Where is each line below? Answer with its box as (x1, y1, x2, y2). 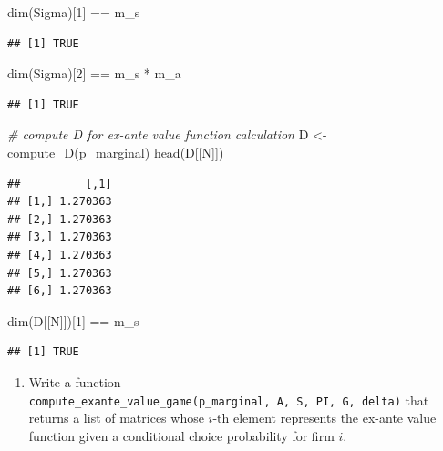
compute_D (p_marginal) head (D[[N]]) (7, 142, 224, 161)
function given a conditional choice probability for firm (28, 425, 335, 445)
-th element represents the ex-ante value (212, 408, 437, 427)
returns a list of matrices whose (28, 408, 204, 427)
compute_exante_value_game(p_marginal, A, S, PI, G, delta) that (28, 390, 429, 409)
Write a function (28, 372, 121, 391)
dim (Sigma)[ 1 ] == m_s (7, 3, 140, 21)
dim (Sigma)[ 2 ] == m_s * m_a (7, 64, 181, 83)
